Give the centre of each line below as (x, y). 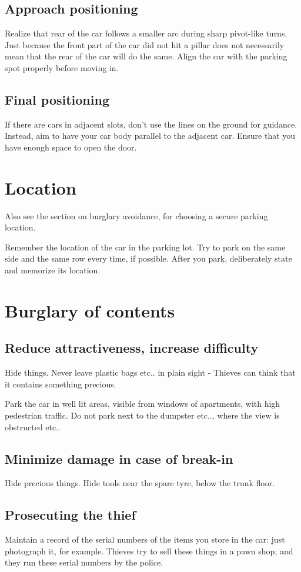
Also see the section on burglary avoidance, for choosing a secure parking (136, 215)
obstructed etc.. (33, 427)
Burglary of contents (90, 310)
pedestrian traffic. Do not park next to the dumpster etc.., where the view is (142, 415)
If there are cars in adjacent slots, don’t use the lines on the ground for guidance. (151, 124)
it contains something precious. (61, 384)
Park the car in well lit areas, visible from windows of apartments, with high (143, 404)
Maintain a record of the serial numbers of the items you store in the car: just (145, 539)
